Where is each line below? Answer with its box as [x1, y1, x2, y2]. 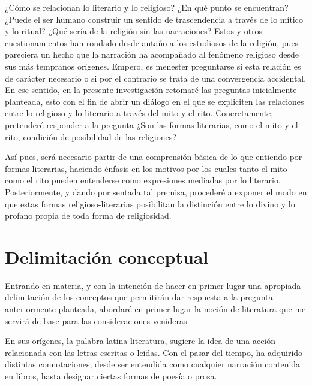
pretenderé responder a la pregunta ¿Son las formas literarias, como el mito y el [5, 118, 298, 131]
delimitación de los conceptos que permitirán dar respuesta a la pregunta [5, 291, 273, 303]
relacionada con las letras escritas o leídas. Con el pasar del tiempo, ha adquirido [5, 346, 303, 358]
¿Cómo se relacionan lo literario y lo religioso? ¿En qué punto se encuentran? [5, 1, 289, 13]
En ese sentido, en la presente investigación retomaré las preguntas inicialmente [5, 83, 297, 96]
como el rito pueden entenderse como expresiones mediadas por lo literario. [5, 174, 281, 186]
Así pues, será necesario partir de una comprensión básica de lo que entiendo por [5, 150, 302, 163]
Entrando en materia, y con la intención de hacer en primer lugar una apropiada [5, 279, 301, 291]
